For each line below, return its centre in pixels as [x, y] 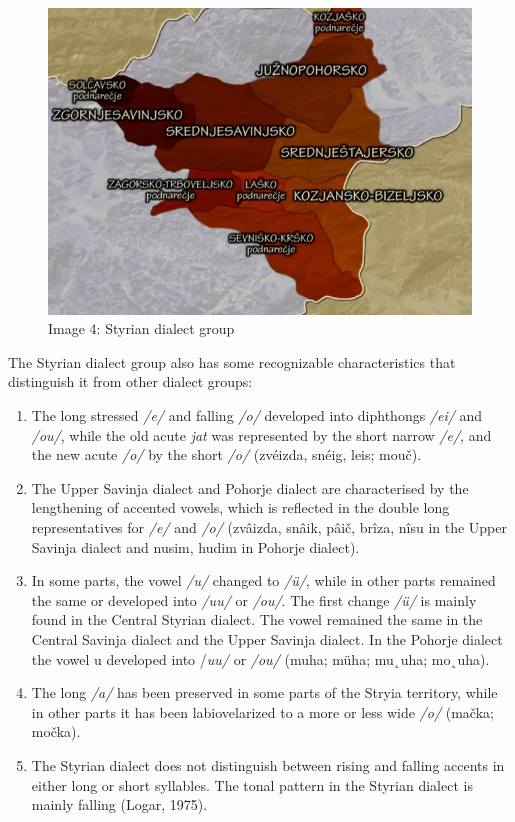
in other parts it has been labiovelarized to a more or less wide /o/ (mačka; [262, 711]
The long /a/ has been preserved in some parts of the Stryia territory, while [264, 692]
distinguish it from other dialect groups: [130, 381]
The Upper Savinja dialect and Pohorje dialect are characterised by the [250, 487]
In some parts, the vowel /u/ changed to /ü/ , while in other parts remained [263, 580]
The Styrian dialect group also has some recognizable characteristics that [232, 361]
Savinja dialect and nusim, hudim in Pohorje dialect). [195, 546]
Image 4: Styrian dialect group [141, 328]
